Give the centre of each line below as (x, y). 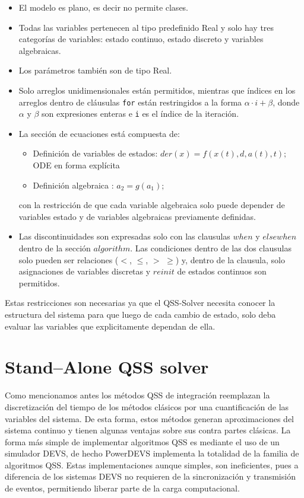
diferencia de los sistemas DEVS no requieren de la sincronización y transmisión (150, 476)
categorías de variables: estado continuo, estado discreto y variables (141, 39)
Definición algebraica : (73, 185)
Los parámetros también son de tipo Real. (95, 70)
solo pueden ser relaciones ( (69, 259)
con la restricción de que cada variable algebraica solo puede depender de (152, 205)
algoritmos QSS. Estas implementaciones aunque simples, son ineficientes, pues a (152, 465)
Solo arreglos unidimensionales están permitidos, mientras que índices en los (157, 90)
